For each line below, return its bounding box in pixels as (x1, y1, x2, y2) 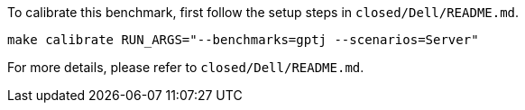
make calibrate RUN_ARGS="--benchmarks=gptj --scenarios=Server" (7, 32, 479, 47)
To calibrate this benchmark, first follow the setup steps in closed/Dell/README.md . (7, 5, 520, 20)
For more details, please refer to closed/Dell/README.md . (7, 60, 364, 75)
